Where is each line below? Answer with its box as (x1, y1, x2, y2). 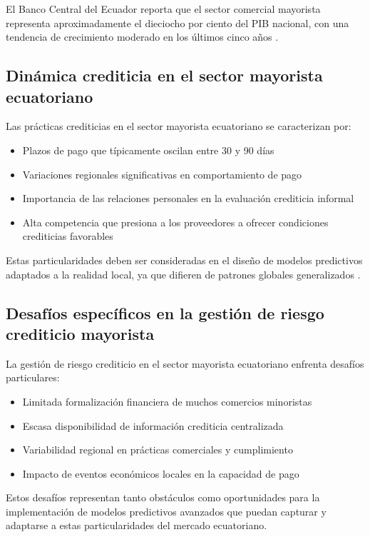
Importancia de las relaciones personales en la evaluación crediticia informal (22, 191, 354, 206)
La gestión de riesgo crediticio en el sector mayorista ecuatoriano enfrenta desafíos (6, 356, 364, 371)
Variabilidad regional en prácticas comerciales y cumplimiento (22, 442, 293, 457)
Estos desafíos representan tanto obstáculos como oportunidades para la (6, 490, 320, 505)
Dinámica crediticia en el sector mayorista (6, 64, 323, 86)
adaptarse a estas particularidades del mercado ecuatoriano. (6, 518, 267, 533)
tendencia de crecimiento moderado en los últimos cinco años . (6, 29, 279, 44)
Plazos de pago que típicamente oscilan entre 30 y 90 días (22, 142, 274, 157)
